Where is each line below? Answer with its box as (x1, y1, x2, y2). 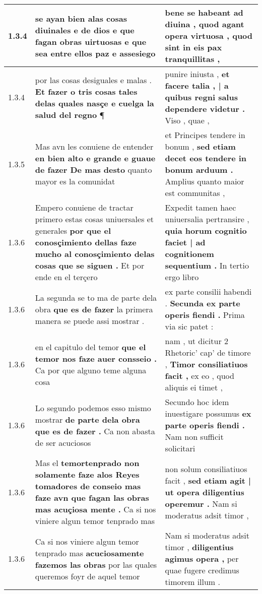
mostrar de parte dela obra (35, 413, 140, 425)
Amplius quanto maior (165, 175, 244, 187)
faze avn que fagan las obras (35, 492, 149, 503)
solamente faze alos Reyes (35, 469, 140, 480)
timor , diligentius (165, 541, 234, 553)
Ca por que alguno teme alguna (35, 364, 147, 376)
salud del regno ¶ (35, 108, 105, 120)
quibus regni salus (165, 91, 238, 103)
